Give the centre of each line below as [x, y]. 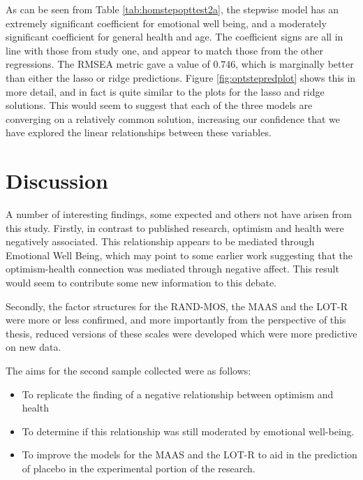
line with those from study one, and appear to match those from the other [164, 50]
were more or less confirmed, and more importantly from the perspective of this [176, 320]
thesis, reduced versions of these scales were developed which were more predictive [181, 333]
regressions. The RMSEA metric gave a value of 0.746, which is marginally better [180, 64]
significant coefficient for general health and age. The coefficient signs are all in [175, 37]
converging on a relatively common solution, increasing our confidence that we [173, 118]
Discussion [57, 181]
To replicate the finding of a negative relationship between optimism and [178, 394]
